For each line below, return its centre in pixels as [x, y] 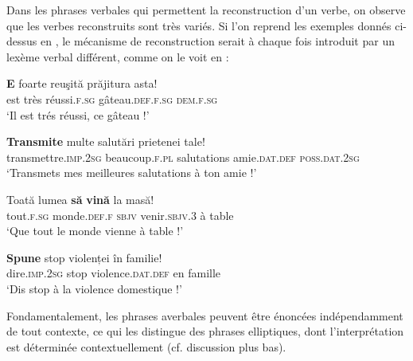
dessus [22, 41]
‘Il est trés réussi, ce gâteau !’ [78, 114]
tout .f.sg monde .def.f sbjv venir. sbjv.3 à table [120, 215]
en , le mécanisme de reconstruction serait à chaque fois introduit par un [217, 41]
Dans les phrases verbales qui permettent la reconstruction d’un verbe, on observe [206, 10]
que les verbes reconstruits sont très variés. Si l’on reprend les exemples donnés [199, 25]
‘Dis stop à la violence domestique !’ [94, 288]
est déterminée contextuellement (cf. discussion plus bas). [146, 346]
